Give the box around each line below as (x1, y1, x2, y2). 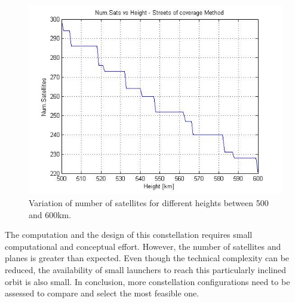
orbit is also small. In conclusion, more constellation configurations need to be (5, 275, 290, 287)
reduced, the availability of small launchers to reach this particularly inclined (5, 263, 287, 276)
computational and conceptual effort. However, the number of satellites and (5, 240, 281, 252)
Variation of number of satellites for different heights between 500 (29, 197, 269, 209)
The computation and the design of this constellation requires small (5, 228, 253, 241)
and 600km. (29, 208, 72, 221)
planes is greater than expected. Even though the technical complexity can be (5, 252, 290, 264)
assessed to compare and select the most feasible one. (5, 287, 199, 299)
